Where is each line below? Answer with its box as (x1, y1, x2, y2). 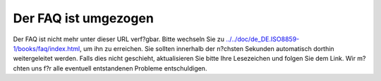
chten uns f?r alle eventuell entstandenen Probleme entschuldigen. (13, 64, 207, 73)
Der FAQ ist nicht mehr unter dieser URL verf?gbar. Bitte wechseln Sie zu (13, 35, 225, 43)
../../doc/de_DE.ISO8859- (226, 35, 300, 43)
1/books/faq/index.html (13, 44, 80, 52)
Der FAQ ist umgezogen (13, 10, 155, 26)
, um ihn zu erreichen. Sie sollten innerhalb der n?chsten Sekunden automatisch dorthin (79, 44, 334, 52)
